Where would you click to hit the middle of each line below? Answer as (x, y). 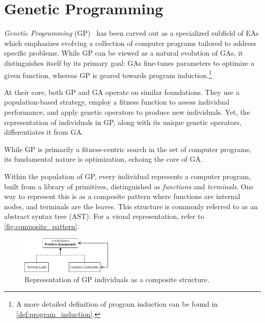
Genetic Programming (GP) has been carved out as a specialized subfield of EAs (131, 33)
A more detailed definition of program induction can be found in (117, 304)
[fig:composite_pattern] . (42, 226)
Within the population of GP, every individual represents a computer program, (128, 176)
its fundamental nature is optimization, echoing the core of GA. (103, 159)
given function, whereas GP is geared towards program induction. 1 (108, 74)
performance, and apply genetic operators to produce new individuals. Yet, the (127, 111)
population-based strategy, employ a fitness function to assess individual (117, 102)
